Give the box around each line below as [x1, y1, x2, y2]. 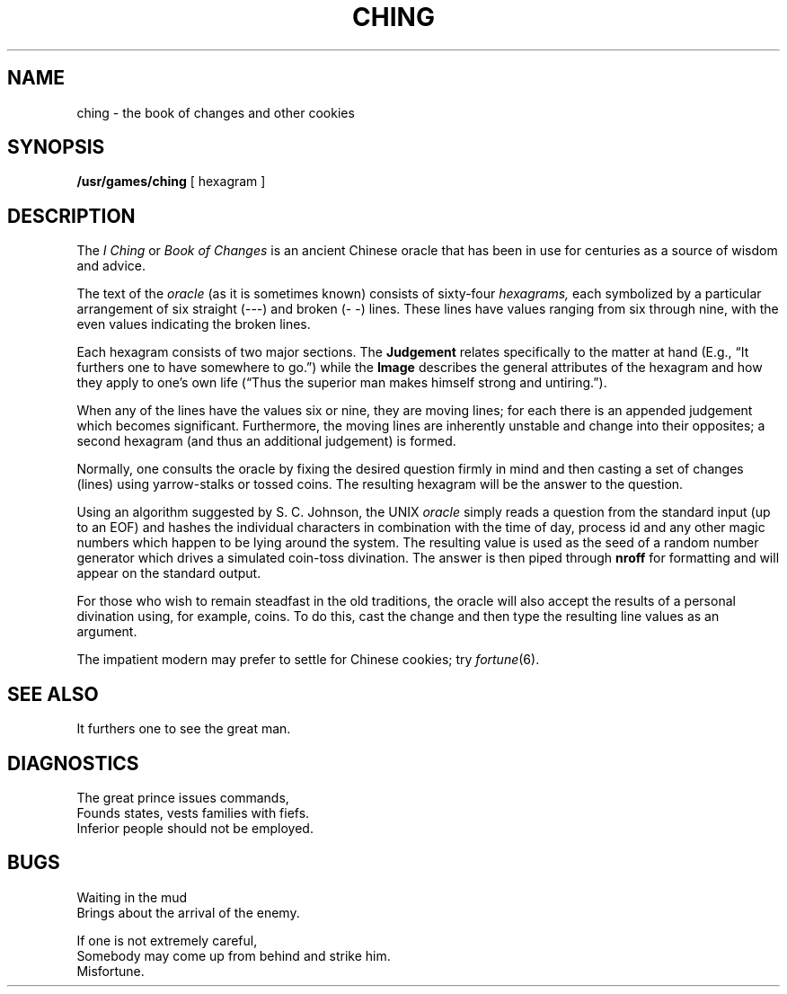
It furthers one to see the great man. [76, 721, 291, 737]
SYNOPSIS [7, 136, 105, 159]
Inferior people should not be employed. [76, 820, 314, 836]
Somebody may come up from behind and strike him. [76, 947, 391, 963]
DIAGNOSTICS [7, 751, 139, 775]
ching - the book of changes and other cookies [76, 104, 355, 120]
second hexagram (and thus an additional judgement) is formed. [76, 433, 456, 449]
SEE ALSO [7, 682, 99, 706]
